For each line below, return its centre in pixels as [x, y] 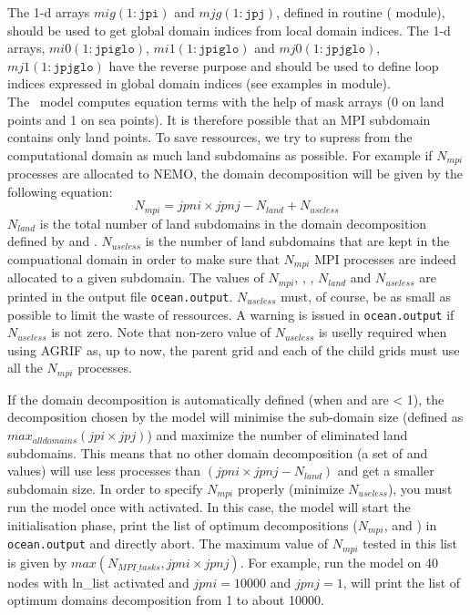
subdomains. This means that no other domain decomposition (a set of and [218, 452]
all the [25, 368]
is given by [37, 562]
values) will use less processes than [104, 471]
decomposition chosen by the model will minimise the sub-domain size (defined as [235, 417]
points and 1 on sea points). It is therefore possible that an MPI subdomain [219, 119]
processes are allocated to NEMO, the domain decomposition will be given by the [235, 174]
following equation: [60, 191]
